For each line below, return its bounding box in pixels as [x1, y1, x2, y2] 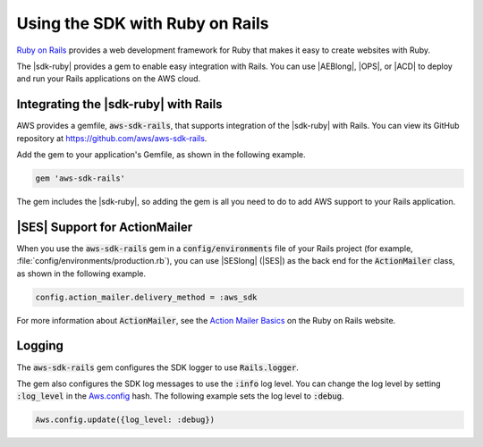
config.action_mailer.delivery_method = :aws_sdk [35, 291, 258, 302]
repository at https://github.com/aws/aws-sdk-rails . [16, 132, 208, 143]
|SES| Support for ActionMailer [16, 219, 193, 234]
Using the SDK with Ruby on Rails [16, 13, 269, 33]
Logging [16, 338, 64, 353]
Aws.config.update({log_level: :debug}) [35, 415, 215, 425]
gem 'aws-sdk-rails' [35, 173, 125, 183]
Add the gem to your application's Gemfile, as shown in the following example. [16, 149, 306, 160]
